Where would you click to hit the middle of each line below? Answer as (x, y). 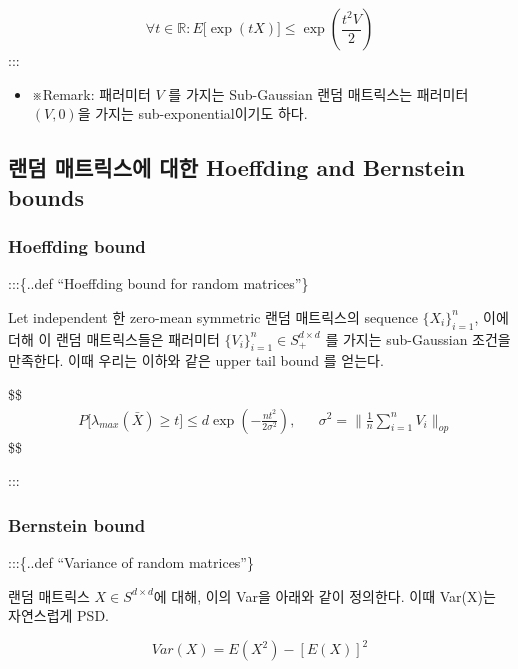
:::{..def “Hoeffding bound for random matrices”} (158, 283)
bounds (46, 196)
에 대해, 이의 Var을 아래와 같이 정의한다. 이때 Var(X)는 (324, 595)
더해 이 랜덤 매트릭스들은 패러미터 (114, 338)
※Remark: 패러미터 (91, 93)
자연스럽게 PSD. (58, 615)
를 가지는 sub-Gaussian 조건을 (418, 338)
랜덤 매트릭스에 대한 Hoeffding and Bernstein (236, 167)
